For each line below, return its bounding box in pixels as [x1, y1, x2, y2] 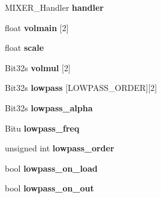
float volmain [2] [5, 21, 69, 33]
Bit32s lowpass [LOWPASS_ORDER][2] [5, 81, 157, 94]
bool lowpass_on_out [5, 182, 94, 194]
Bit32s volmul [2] [5, 61, 71, 74]
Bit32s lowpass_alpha [5, 101, 93, 114]
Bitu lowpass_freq [5, 121, 80, 134]
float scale [5, 41, 44, 54]
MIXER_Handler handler [5, 1, 104, 13]
